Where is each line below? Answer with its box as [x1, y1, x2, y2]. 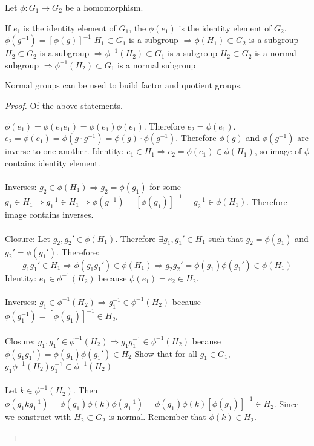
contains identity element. [5, 156, 100, 169]
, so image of [254, 145, 302, 157]
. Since [273, 397, 299, 410]
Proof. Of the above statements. [5, 99, 123, 111]
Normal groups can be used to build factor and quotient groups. [5, 79, 243, 91]
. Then [73, 384, 98, 396]
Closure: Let [5, 232, 50, 244]
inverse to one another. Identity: [5, 145, 124, 157]
